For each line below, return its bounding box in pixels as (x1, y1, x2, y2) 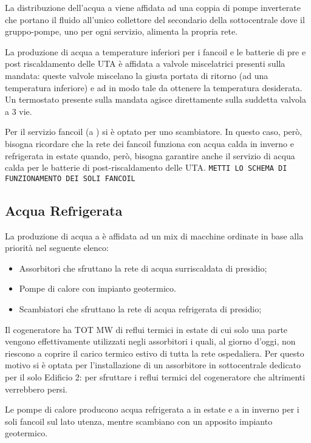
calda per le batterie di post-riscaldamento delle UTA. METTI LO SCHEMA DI (5, 161, 287, 174)
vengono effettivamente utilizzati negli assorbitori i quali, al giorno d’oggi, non (5, 335, 296, 348)
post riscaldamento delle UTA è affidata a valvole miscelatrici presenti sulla (5, 57, 285, 70)
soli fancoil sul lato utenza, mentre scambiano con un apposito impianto (5, 414, 273, 427)
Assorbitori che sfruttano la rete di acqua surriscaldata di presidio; (19, 261, 267, 274)
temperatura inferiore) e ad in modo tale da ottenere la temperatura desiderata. (5, 81, 302, 94)
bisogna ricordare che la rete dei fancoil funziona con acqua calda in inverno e (5, 137, 294, 149)
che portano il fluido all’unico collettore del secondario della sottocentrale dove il (5, 13, 305, 26)
